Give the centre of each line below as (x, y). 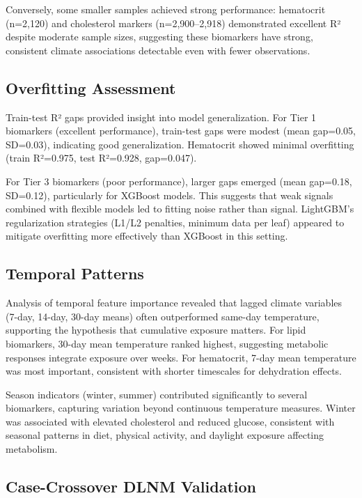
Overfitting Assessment (91, 87)
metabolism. (32, 449)
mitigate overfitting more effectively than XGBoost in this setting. (147, 236)
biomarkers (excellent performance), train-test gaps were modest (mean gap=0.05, (181, 131)
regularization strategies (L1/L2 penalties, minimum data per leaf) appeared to (175, 222)
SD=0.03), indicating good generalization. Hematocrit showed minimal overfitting (180, 144)
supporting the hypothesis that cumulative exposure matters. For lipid (156, 330)
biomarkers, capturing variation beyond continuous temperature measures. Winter (181, 408)
